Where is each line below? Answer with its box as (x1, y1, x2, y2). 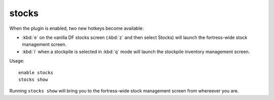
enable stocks (18, 70, 53, 75)
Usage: (9, 58, 25, 64)
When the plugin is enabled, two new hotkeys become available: (9, 25, 144, 31)
